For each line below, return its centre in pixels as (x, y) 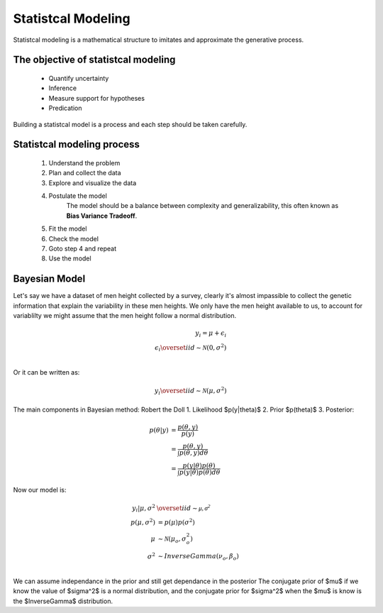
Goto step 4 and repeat (83, 249)
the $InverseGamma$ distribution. (63, 601)
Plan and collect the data (85, 173)
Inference (63, 88)
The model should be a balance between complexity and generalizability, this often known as (202, 206)
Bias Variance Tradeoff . (102, 216)
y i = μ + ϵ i (211, 334)
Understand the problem (84, 162)
